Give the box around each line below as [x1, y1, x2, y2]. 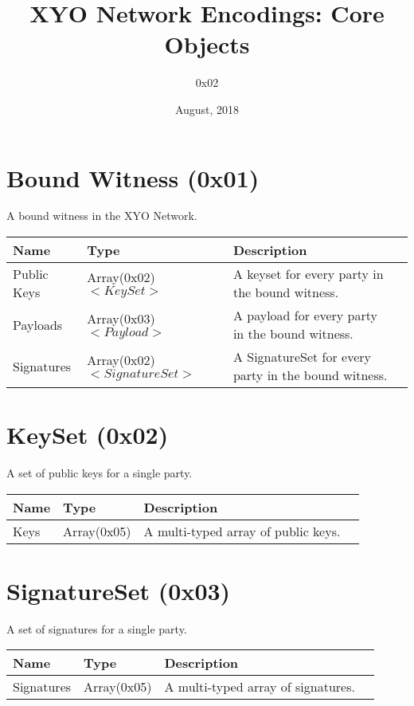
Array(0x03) [87, 309, 155, 328]
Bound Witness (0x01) [6, 161, 260, 194]
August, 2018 [174, 100, 240, 117]
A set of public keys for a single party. [6, 465, 193, 481]
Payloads [13, 315, 63, 334]
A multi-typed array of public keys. [143, 521, 341, 540]
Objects [164, 28, 250, 61]
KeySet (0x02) [6, 418, 169, 451]
